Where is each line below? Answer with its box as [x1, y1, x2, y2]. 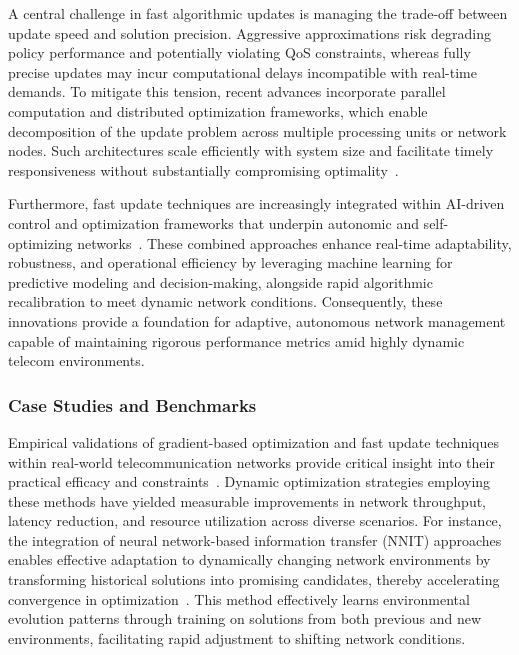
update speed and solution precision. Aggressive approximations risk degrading [8, 22, 491, 43]
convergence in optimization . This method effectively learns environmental [8, 588, 470, 609]
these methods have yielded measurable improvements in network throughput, [8, 490, 487, 511]
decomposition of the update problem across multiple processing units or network [8, 120, 507, 141]
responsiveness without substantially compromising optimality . [8, 159, 399, 180]
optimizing [8, 232, 73, 253]
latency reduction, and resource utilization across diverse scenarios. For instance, [8, 510, 502, 531]
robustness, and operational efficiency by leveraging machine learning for [8, 252, 453, 273]
